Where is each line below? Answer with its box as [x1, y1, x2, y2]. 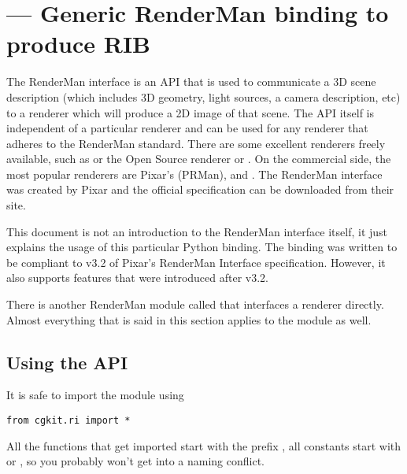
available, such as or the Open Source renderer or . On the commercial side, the [6, 150, 391, 167]
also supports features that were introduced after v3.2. [6, 269, 269, 286]
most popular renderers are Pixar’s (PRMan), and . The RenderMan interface [6, 165, 383, 182]
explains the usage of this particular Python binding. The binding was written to [6, 239, 398, 255]
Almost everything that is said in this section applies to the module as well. [6, 311, 372, 328]
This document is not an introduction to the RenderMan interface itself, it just [6, 223, 388, 239]
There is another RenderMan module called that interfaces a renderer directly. [6, 296, 384, 313]
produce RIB [6, 28, 151, 60]
